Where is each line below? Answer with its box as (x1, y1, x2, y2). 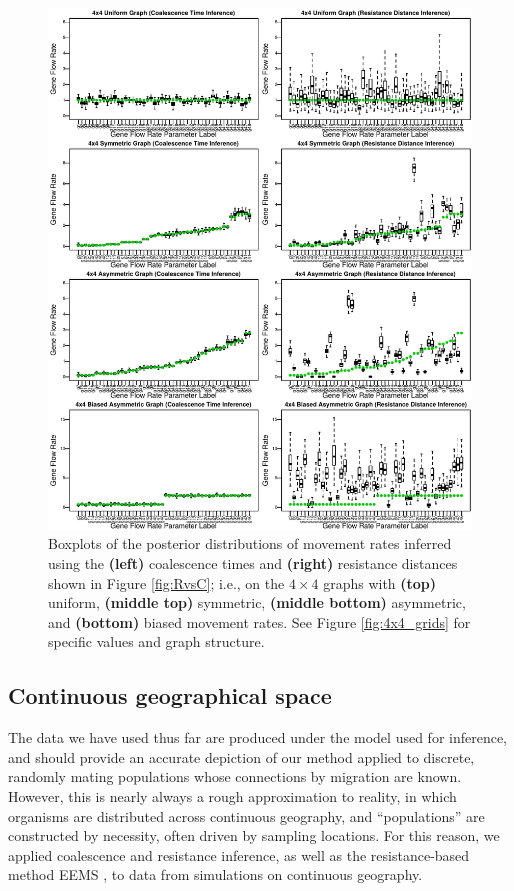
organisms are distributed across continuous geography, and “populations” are (8, 805, 485, 826)
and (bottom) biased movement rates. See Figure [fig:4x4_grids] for (48, 611, 471, 632)
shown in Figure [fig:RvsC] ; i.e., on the (48, 572, 285, 593)
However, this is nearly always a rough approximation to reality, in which (8, 785, 457, 806)
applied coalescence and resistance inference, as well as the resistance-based (8, 844, 470, 865)
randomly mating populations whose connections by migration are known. (8, 766, 462, 787)
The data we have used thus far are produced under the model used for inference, (8, 727, 508, 748)
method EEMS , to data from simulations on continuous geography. (8, 864, 423, 885)
